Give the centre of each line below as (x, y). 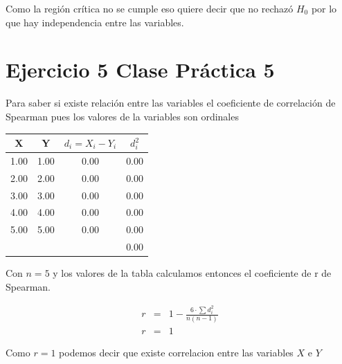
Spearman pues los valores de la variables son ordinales (122, 116)
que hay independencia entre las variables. (95, 22)
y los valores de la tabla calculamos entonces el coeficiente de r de (192, 273)
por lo (324, 8)
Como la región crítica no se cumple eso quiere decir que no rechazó (150, 8)
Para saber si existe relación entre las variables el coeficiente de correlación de (171, 103)
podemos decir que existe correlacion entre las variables (176, 352)
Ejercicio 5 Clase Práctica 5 (140, 70)
